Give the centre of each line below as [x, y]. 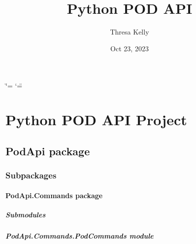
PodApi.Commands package [54, 195]
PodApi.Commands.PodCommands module [80, 235]
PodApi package [48, 151]
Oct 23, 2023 [130, 48]
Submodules [26, 214]
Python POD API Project [96, 120]
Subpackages [31, 175]
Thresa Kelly [130, 32]
